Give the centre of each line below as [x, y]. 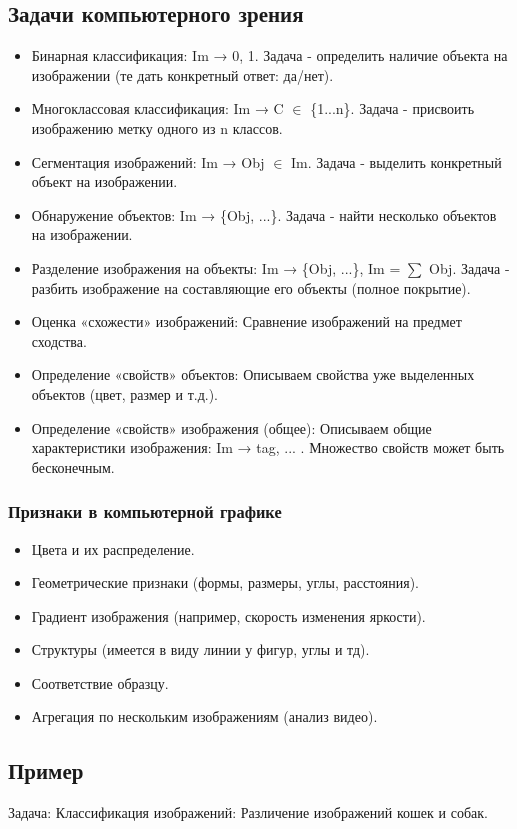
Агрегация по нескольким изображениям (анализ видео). [204, 716]
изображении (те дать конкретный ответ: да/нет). [182, 74]
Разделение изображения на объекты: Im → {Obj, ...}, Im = [216, 267]
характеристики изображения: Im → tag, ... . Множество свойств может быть [268, 447]
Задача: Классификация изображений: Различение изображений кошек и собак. [248, 812]
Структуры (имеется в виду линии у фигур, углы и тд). [200, 649]
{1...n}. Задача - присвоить [392, 108]
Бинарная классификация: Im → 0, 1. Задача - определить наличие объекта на [269, 55]
